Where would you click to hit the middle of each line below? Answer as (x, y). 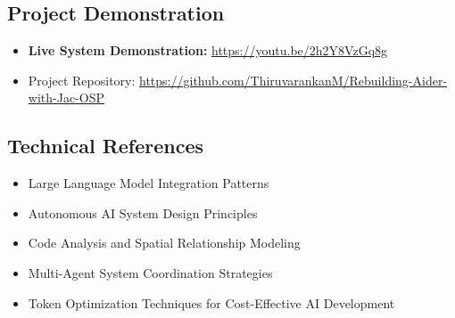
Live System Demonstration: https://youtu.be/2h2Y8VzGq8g (208, 50)
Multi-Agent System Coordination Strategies (150, 272)
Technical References (106, 146)
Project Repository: (82, 80)
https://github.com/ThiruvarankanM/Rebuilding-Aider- (294, 80)
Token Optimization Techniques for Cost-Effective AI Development (211, 302)
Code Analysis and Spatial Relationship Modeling (164, 243)
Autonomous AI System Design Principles (143, 212)
